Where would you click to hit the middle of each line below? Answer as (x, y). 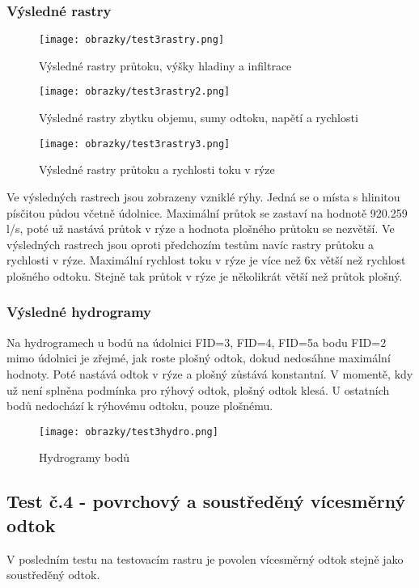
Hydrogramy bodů (85, 457)
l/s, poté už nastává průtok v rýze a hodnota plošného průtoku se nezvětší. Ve (201, 228)
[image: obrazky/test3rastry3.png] (135, 144)
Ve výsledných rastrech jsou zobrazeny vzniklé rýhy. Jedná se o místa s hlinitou (203, 196)
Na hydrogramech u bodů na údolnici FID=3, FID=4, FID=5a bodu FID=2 (197, 342)
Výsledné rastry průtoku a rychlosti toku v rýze (157, 169)
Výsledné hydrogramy (79, 312)
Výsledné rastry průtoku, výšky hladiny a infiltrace (165, 65)
